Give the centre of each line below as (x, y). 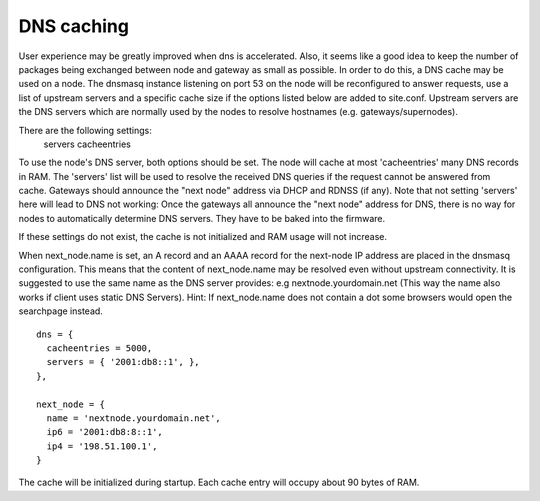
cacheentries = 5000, (99, 348)
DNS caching (74, 26)
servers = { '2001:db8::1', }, (123, 362)
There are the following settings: (85, 130)
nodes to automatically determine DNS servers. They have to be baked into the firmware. (202, 218)
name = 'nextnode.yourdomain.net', (134, 418)
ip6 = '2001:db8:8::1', (105, 432)
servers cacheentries (87, 144)
